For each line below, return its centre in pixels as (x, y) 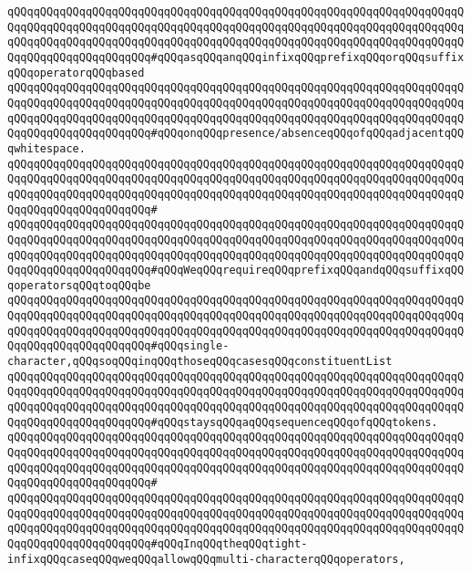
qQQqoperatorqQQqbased (76, 73)
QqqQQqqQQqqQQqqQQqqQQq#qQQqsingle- (118, 346)
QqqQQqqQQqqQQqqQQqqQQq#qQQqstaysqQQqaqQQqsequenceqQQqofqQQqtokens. (223, 422)
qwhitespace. (46, 148)
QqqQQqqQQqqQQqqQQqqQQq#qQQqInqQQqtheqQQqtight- (158, 543)
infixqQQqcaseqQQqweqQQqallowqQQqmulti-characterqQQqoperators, (206, 559)
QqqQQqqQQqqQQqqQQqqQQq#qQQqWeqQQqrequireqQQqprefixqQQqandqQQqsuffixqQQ (236, 271)
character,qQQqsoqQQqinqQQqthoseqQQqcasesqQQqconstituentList (200, 362)
